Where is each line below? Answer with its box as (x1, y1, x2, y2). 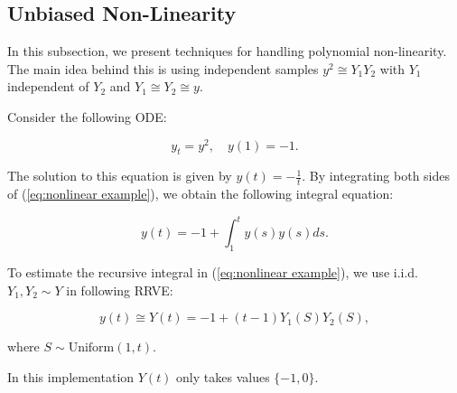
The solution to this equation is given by (7, 166, 232, 185)
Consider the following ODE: (7, 107, 167, 126)
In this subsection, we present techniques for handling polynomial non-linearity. (7, 42, 447, 61)
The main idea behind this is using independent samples (7, 59, 319, 78)
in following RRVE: (66, 280, 173, 299)
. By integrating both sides (302, 166, 451, 185)
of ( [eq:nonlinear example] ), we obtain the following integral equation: (7, 184, 394, 203)
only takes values (176, 367, 270, 386)
